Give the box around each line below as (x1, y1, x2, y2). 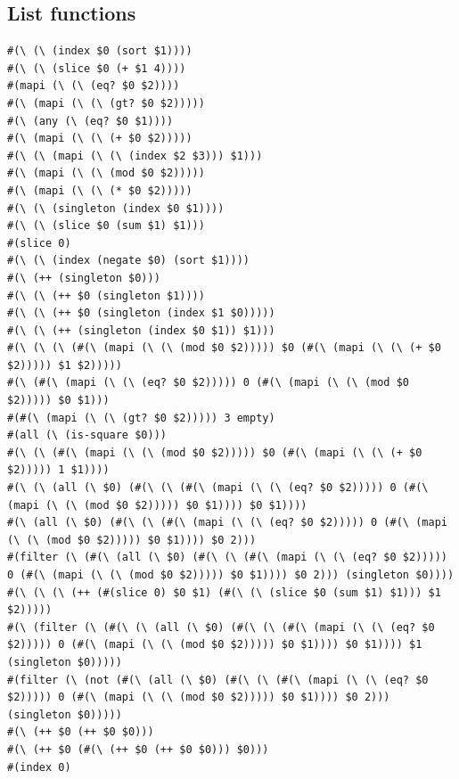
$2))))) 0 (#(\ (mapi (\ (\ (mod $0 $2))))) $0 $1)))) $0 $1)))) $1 (7, 638, 422, 652)
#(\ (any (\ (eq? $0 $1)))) (7, 114, 174, 127)
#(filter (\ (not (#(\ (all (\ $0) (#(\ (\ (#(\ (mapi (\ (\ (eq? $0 (7, 673, 429, 686)
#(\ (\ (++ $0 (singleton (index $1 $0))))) (7, 307, 275, 320)
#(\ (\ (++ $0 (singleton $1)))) (7, 289, 205, 302)
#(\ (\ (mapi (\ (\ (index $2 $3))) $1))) (7, 149, 263, 162)
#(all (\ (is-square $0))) (7, 429, 167, 442)
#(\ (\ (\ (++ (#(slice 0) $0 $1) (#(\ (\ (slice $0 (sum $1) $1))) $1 (7, 586, 441, 599)
